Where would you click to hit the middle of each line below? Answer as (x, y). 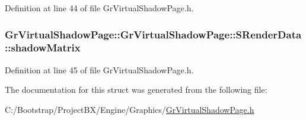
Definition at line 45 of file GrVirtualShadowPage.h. (99, 69)
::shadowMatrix (43, 48)
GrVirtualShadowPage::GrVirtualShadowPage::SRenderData (153, 34)
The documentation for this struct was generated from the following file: (136, 90)
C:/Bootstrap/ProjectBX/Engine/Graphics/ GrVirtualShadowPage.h (130, 109)
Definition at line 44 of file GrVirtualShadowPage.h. (99, 8)
